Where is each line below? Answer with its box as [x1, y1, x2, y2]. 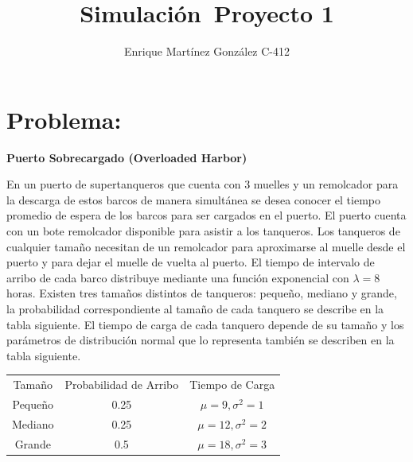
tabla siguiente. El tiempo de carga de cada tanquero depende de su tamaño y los [6, 316, 404, 332]
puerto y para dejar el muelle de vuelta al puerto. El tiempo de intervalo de [6, 254, 375, 270]
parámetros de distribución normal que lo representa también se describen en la [6, 332, 395, 348]
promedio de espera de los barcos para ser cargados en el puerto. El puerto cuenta [6, 207, 407, 223]
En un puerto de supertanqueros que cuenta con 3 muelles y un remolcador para [6, 176, 399, 192]
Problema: [6, 103, 122, 135]
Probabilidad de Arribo [64, 376, 179, 393]
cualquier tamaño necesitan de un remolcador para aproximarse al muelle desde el [6, 238, 406, 254]
